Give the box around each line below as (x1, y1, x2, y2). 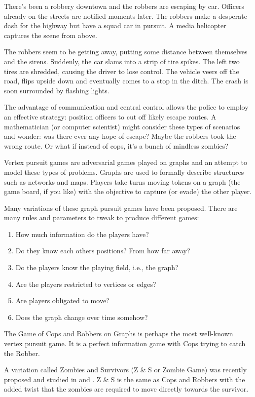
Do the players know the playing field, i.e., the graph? (15, 262, 179, 273)
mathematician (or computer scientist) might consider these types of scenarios (4, 121, 240, 131)
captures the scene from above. (4, 30, 97, 40)
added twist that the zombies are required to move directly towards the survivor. (4, 384, 249, 394)
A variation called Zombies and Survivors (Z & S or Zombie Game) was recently (4, 364, 247, 375)
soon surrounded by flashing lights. (4, 85, 109, 95)
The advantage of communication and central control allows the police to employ (4, 102, 249, 112)
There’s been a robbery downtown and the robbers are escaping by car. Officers (4, 1, 245, 11)
